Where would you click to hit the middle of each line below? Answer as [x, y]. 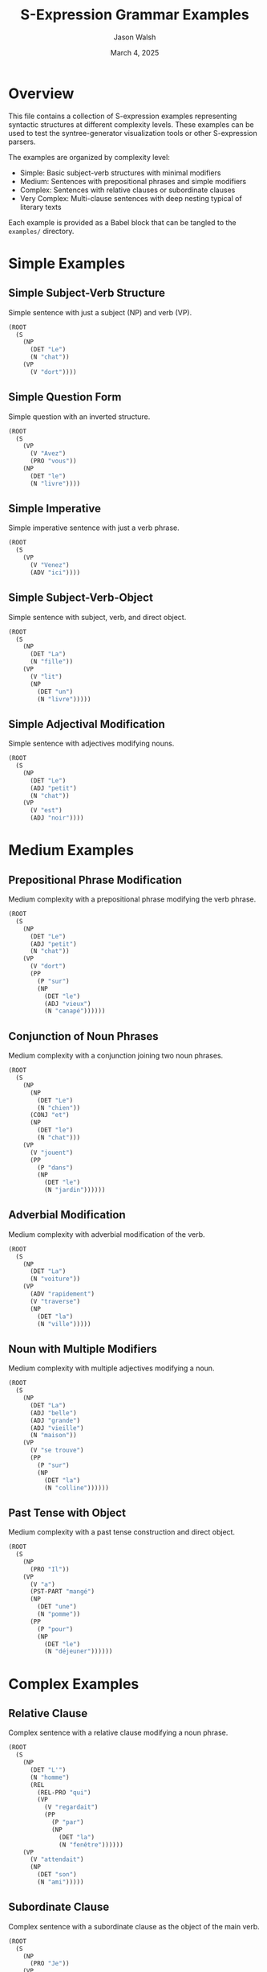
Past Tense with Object [67, 1512]
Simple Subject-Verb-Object [81, 598]
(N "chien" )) [59, 1107]
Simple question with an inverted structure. [79, 417]
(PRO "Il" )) [49, 1569]
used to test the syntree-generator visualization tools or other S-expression [133, 133]
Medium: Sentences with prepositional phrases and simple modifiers [133, 181]
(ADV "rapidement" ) [62, 1294]
